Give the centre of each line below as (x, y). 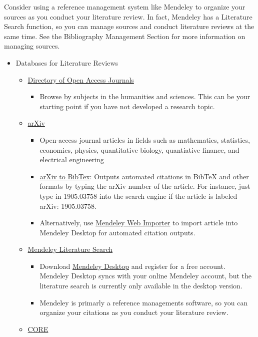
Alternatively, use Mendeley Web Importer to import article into (139, 223)
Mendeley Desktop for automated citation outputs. (117, 232)
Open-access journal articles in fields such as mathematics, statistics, (145, 139)
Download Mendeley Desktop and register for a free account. (132, 266)
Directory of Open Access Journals (81, 79)
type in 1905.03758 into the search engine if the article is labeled (138, 196)
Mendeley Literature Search (70, 249)
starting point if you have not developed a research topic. (127, 106)
